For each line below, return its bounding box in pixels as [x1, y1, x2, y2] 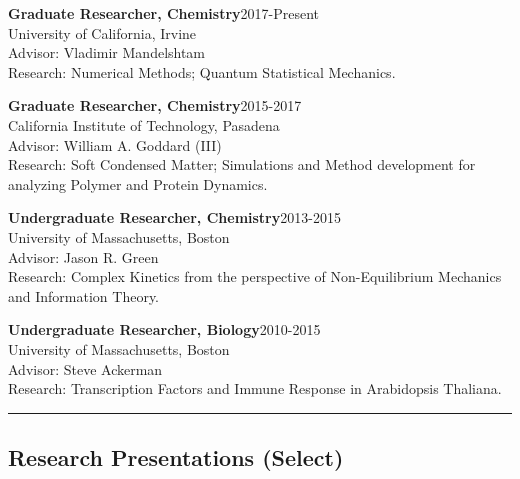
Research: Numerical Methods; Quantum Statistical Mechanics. [8, 61, 396, 82]
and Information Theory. [8, 285, 160, 306]
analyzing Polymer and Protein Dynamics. [8, 173, 268, 194]
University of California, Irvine [8, 22, 197, 43]
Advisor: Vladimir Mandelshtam [8, 42, 206, 63]
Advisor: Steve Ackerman [8, 358, 163, 379]
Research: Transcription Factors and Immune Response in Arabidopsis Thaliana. [8, 378, 502, 399]
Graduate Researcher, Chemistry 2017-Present [8, 3, 320, 23]
